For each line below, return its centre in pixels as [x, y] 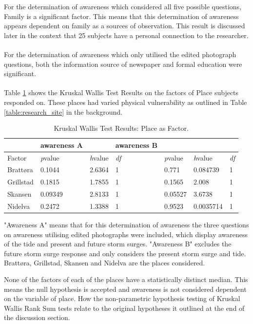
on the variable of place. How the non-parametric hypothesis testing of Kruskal [122, 298]
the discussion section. [37, 317]
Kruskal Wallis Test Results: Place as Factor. [121, 128]
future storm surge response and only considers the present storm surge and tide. [125, 253]
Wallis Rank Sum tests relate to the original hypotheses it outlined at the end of [124, 308]
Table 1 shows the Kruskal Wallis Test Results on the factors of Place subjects [121, 92]
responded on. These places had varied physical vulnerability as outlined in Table [126, 102]
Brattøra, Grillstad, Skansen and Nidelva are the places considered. [105, 263]
